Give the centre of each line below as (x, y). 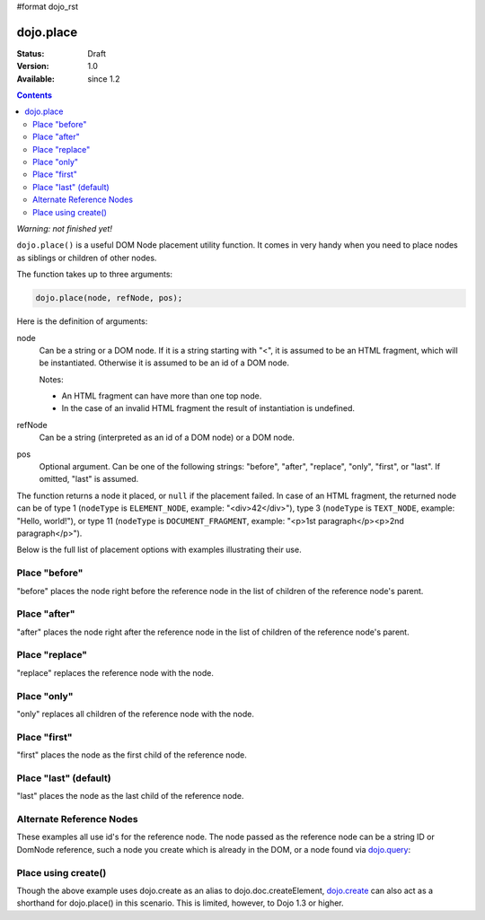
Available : (36, 79)
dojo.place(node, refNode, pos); (109, 298)
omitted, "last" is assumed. (89, 479)
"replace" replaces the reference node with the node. (115, 672)
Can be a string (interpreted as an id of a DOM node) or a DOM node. (167, 438)
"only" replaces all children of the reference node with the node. (136, 714)
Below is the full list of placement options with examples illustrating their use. (159, 550)
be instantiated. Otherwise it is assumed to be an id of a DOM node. (164, 363)
